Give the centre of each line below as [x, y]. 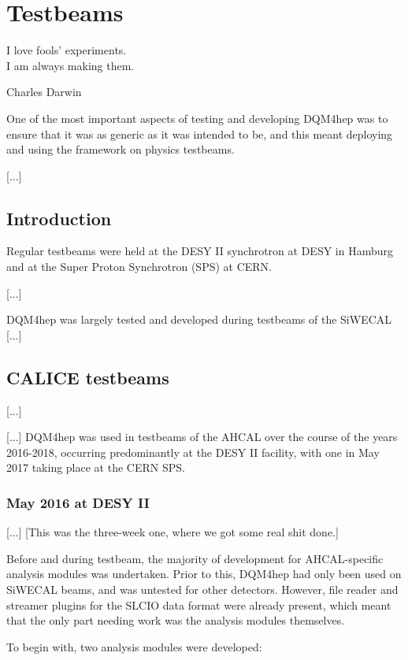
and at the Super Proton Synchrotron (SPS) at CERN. [139, 267]
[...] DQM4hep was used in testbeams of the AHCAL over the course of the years [202, 437]
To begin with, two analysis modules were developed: [134, 646]
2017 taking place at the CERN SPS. [96, 467]
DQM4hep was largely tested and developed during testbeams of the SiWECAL [199, 319]
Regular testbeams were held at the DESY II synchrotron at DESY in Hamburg [200, 251]
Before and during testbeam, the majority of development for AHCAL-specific [195, 558]
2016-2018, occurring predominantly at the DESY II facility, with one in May [193, 452]
